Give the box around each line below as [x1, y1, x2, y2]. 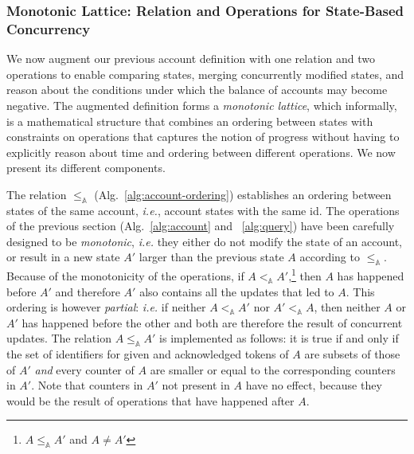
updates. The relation [6, 330, 111, 346]
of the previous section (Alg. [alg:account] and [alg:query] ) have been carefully [6, 217, 395, 234]
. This [346, 283, 375, 299]
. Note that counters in [31, 377, 143, 393]
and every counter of [34, 361, 135, 378]
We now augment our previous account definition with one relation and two [6, 50, 375, 67]
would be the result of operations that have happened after [6, 392, 295, 409]
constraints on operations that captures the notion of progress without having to [6, 128, 400, 145]
